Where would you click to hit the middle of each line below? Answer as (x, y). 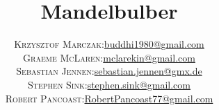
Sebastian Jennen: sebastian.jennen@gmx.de (109, 71)
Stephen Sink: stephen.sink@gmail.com (109, 84)
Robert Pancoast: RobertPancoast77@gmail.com (109, 98)
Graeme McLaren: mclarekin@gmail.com (109, 57)
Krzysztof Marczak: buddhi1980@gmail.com (109, 44)
